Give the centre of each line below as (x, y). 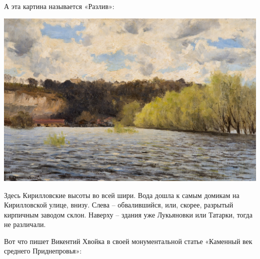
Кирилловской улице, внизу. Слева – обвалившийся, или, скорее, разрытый (119, 205)
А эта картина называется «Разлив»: (59, 6)
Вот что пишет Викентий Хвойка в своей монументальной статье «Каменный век (128, 241)
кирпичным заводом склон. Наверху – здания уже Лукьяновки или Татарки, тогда (128, 214)
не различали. (25, 224)
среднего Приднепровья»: (43, 251)
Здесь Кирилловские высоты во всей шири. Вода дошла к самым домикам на (122, 195)
